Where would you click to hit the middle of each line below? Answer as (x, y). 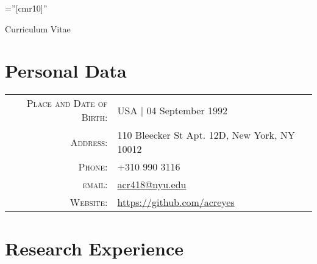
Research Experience (94, 248)
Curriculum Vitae (38, 28)
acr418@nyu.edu (152, 185)
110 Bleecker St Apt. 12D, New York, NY (206, 135)
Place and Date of (67, 103)
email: (95, 185)
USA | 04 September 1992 (172, 110)
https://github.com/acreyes (176, 202)
